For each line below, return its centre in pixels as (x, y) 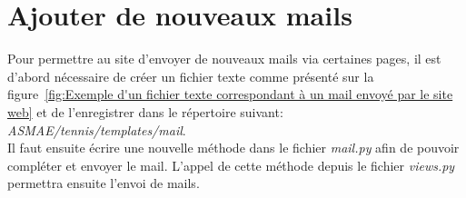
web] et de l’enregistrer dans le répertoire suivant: (145, 111)
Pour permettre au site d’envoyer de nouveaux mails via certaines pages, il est (224, 59)
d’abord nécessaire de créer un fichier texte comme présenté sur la (191, 76)
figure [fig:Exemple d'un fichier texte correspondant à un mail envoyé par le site (230, 94)
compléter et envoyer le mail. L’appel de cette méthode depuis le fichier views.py (231, 165)
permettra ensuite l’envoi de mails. (104, 183)
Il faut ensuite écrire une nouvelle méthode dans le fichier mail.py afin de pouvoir (233, 148)
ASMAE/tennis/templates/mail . (97, 129)
